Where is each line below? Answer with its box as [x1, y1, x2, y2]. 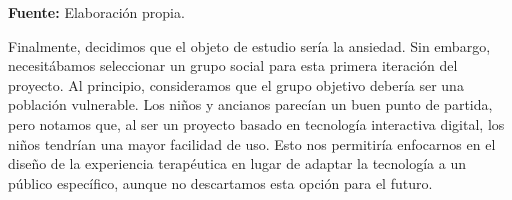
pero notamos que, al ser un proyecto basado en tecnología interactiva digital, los [8, 113, 505, 134]
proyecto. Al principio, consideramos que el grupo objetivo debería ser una [8, 74, 464, 95]
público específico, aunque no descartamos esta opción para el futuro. [8, 172, 433, 193]
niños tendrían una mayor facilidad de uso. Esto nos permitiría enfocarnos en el [8, 133, 496, 154]
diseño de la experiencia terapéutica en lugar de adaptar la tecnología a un [8, 153, 466, 174]
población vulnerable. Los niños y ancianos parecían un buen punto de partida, [8, 94, 493, 115]
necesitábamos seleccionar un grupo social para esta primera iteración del [8, 55, 458, 76]
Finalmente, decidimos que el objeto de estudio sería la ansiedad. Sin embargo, [8, 35, 491, 56]
